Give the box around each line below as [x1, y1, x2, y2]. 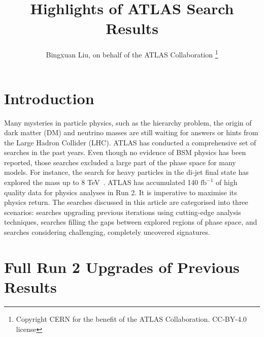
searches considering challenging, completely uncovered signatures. [4, 227, 210, 237]
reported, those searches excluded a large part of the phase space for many [4, 157, 236, 167]
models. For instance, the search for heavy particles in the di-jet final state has [4, 167, 249, 177]
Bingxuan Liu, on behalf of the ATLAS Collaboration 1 [46, 48, 218, 59]
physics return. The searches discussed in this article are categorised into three [4, 197, 248, 207]
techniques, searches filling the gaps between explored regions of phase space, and [4, 217, 257, 227]
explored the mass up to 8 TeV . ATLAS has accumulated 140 [4, 177, 199, 188]
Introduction [4, 87, 94, 108]
